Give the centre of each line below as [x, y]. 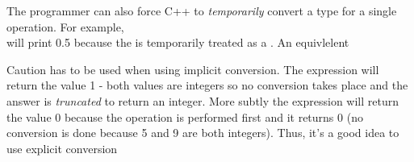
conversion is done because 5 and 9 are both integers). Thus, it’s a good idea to [203, 133]
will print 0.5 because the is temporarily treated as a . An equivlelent [178, 42]
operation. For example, [65, 26]
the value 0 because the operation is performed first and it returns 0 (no [185, 116]
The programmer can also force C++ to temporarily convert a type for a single [202, 10]
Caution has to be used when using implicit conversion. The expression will [193, 69]
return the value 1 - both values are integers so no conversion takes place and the [207, 85]
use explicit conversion [62, 148]
